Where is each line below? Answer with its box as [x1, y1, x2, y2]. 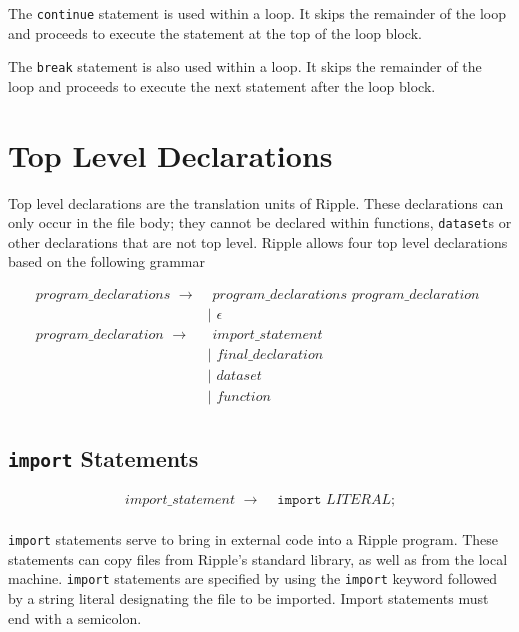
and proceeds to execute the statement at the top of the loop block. [8, 22, 422, 43]
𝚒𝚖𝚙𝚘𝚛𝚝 [277, 493, 322, 508]
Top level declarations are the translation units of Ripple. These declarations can [8, 192, 504, 213]
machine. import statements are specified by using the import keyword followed [8, 568, 498, 589]
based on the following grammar [8, 251, 205, 272]
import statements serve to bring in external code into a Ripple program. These [8, 529, 499, 550]
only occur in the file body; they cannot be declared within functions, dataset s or [8, 212, 512, 233]
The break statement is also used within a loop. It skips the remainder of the [8, 56, 482, 77]
